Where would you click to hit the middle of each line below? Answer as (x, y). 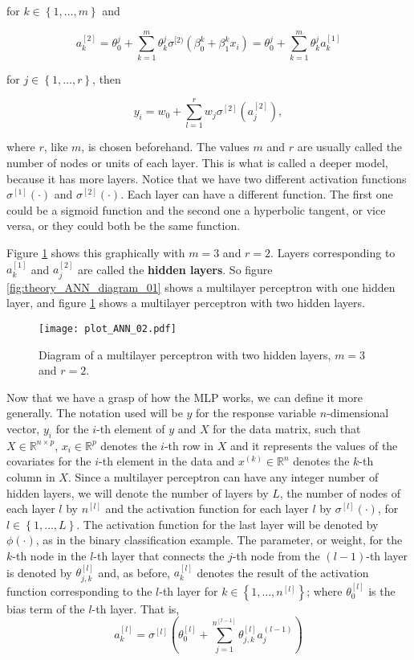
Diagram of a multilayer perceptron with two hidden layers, (185, 354)
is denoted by (39, 572)
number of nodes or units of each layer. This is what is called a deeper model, (197, 163)
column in (31, 477)
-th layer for (189, 590)
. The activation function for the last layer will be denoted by (227, 524)
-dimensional (358, 413)
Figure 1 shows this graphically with (96, 252)
